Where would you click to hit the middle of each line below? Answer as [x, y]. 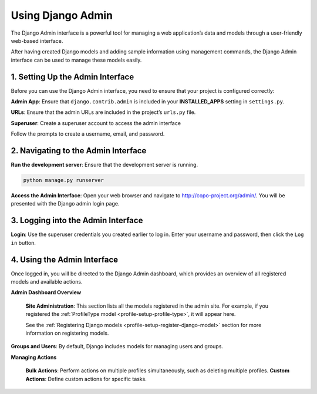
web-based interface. [37, 41]
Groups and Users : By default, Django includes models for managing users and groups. [117, 346]
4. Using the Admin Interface [65, 259]
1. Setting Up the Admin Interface [72, 77]
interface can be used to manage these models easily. [76, 60]
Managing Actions [34, 357]
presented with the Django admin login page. [65, 204]
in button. [23, 243]
